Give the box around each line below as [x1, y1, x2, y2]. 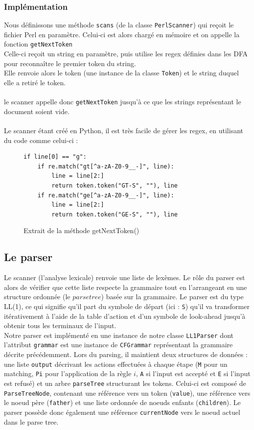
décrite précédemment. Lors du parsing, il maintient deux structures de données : [4, 349, 248, 359]
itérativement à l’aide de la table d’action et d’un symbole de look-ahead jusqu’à [4, 311, 246, 321]
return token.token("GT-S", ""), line [51, 182, 178, 189]
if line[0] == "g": [23, 153, 87, 161]
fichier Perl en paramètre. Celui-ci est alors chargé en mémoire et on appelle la [4, 29, 240, 39]
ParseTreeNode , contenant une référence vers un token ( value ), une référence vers [4, 387, 251, 398]
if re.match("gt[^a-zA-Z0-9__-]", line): [37, 163, 174, 170]
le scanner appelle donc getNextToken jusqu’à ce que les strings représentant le [4, 96, 241, 107]
